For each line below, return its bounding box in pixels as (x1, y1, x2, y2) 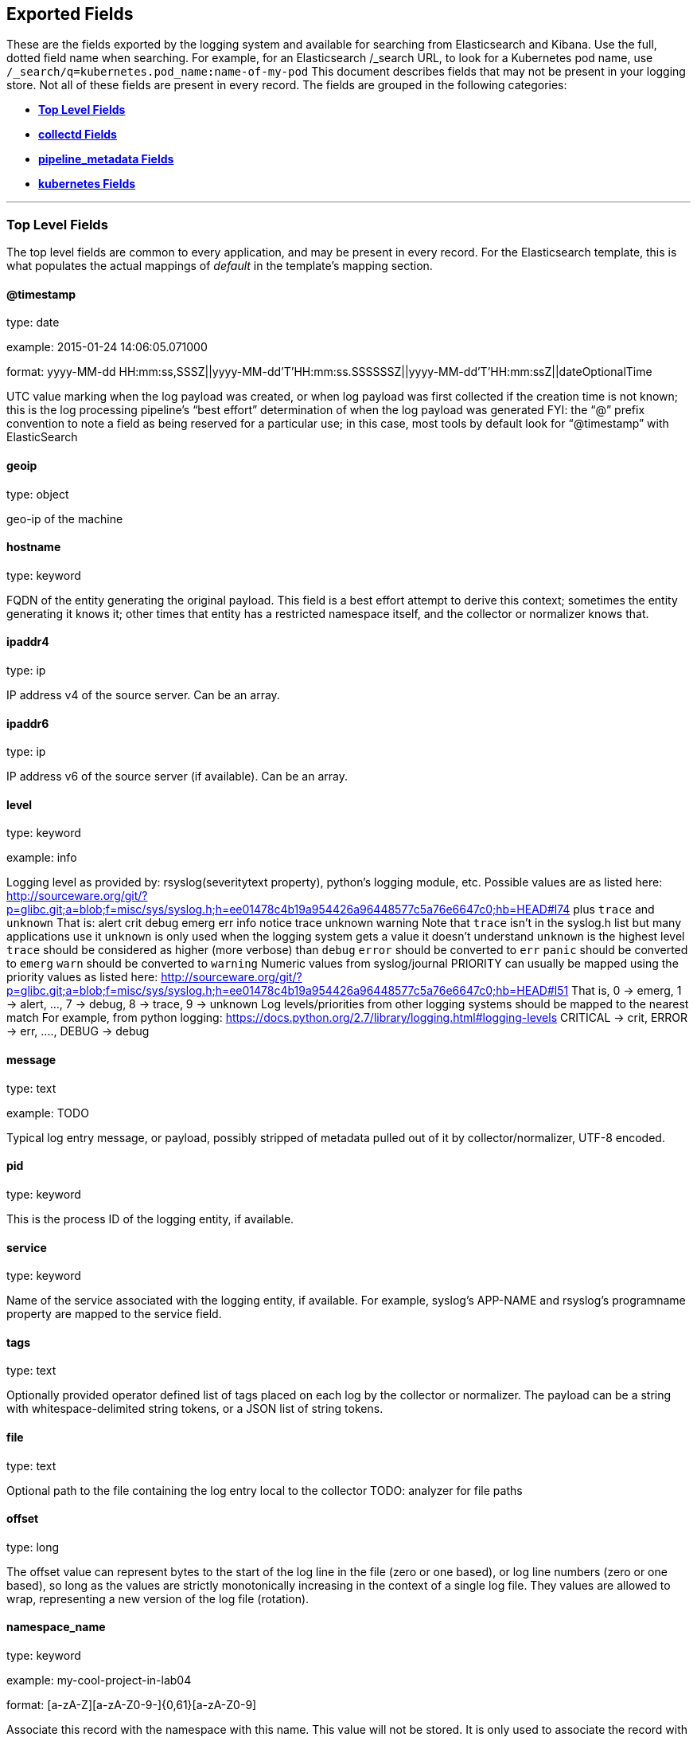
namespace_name (6, 1620, 106, 1634)
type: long (6, 1539, 60, 1554)
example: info (6, 851, 77, 865)
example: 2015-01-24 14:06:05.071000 (6, 340, 208, 354)
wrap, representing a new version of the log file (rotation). (6, 1591, 310, 1606)
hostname (6, 540, 61, 554)
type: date (6, 315, 60, 330)
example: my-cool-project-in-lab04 (6, 1673, 192, 1688)
